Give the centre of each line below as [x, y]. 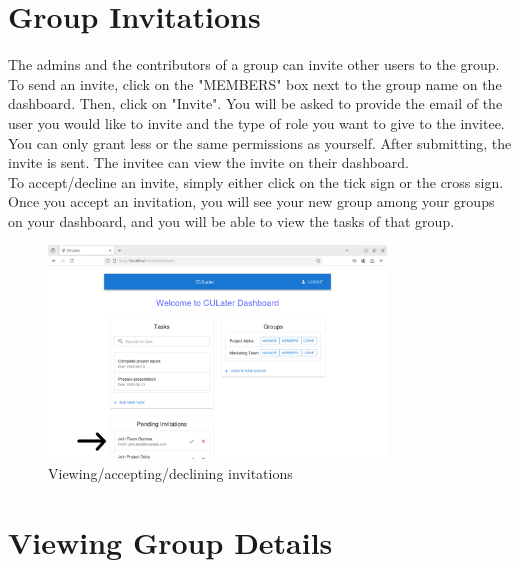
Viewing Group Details [170, 541]
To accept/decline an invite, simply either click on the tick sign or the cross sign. [256, 181]
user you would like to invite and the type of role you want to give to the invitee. [256, 122]
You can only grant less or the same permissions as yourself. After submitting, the [260, 142]
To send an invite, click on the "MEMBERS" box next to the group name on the [255, 83]
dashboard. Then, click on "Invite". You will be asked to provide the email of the [255, 103]
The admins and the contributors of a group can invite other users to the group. [254, 64]
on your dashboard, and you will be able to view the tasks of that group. [231, 220]
